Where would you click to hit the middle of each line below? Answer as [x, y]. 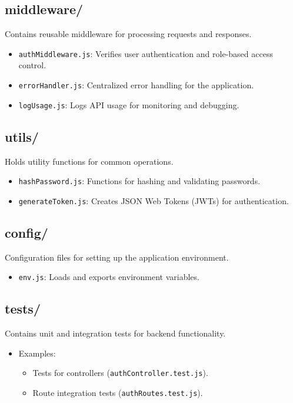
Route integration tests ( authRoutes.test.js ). [118, 392]
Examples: [37, 353]
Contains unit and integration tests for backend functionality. [115, 333]
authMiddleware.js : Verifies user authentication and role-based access [146, 53]
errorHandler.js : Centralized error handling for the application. [136, 85]
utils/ [22, 136]
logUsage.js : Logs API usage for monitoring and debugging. [129, 104]
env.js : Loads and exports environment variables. [109, 277]
